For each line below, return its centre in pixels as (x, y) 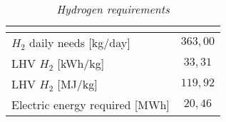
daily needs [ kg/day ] (80, 42)
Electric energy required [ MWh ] (91, 105)
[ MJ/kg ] (77, 84)
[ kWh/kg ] (81, 63)
